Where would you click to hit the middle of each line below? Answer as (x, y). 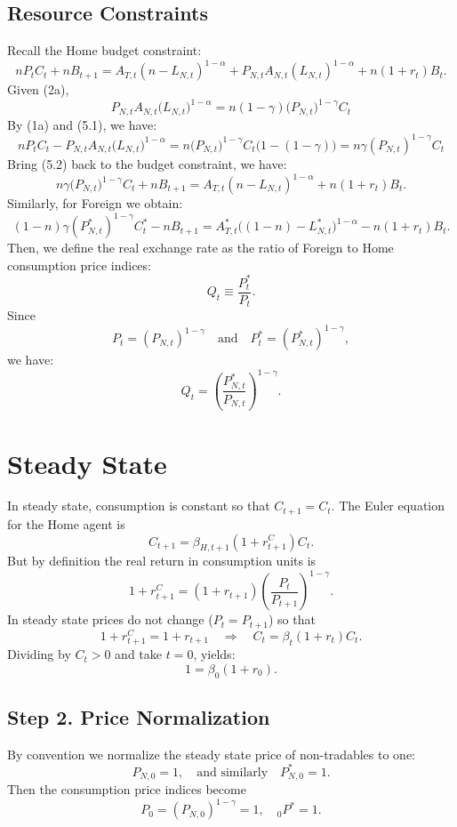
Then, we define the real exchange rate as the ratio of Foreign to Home (200, 248)
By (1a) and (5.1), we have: (82, 124)
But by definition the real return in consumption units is (162, 561)
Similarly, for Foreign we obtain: (95, 203)
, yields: (214, 654)
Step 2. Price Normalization (139, 716)
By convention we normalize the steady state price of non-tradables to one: (212, 754)
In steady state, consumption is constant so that (139, 506)
